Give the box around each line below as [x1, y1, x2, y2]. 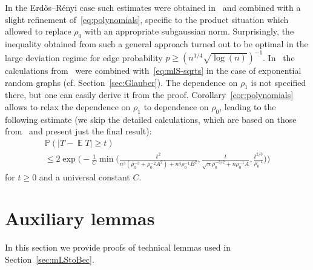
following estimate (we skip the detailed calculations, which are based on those [5, 113, 297, 125]
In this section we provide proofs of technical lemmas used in [5, 241, 231, 254]
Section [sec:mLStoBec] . [5, 252, 94, 265]
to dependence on [143, 100, 209, 113]
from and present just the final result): [5, 125, 152, 137]
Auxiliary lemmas [5, 206, 155, 231]
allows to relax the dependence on [5, 100, 131, 113]
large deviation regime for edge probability [5, 51, 163, 64]
